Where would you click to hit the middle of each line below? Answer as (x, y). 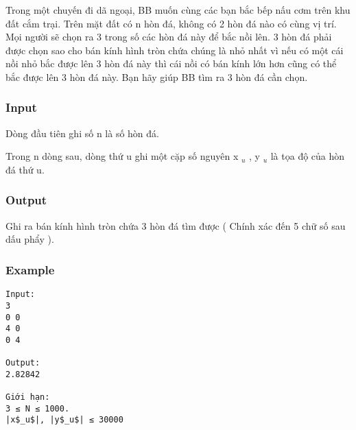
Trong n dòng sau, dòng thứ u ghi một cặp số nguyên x (122, 156)
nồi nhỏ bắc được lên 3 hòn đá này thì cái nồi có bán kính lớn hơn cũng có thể (171, 63)
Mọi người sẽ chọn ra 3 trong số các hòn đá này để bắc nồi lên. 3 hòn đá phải (169, 37)
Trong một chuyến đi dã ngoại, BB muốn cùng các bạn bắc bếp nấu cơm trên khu (178, 10)
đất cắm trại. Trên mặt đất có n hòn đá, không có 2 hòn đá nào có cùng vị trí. (171, 23)
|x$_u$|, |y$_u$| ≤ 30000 (64, 420)
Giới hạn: (28, 397)
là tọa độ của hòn (308, 156)
